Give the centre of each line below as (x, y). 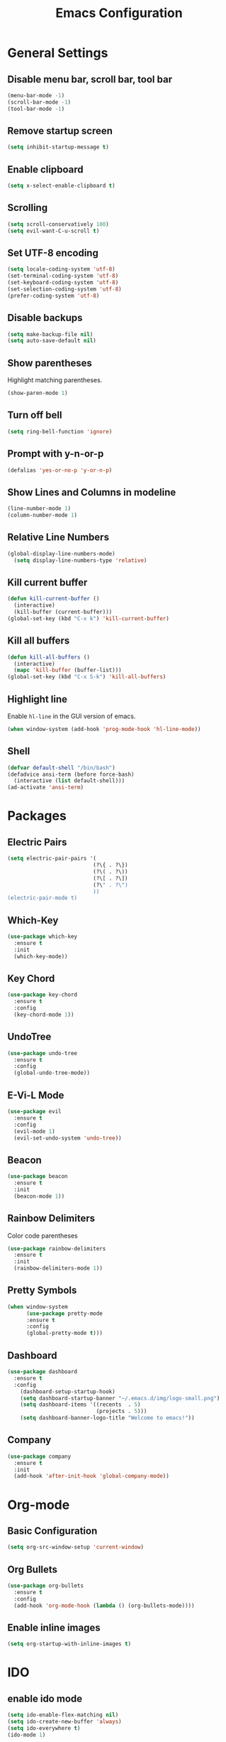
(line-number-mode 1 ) (39, 509)
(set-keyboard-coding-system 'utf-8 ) (63, 283)
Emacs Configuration (119, 13)
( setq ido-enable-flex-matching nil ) (63, 1715)
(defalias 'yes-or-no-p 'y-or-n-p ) (60, 470)
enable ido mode (45, 1698)
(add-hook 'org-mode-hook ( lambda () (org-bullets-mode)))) (104, 1606)
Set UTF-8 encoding (53, 253)
